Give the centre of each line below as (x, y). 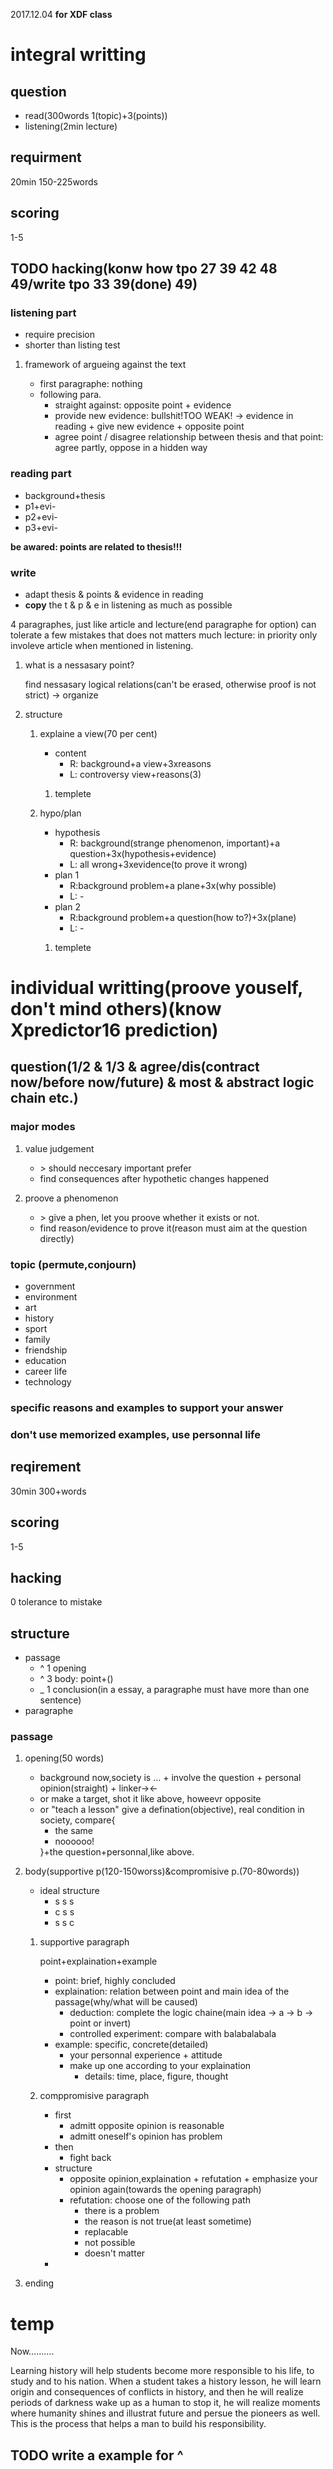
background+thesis (65, 495)
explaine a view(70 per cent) (98, 733)
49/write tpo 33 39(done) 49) (104, 284)
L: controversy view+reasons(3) (135, 774)
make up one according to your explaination (160, 2066)
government (50, 1286)
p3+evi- (41, 527)
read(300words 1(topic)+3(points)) (96, 115)
